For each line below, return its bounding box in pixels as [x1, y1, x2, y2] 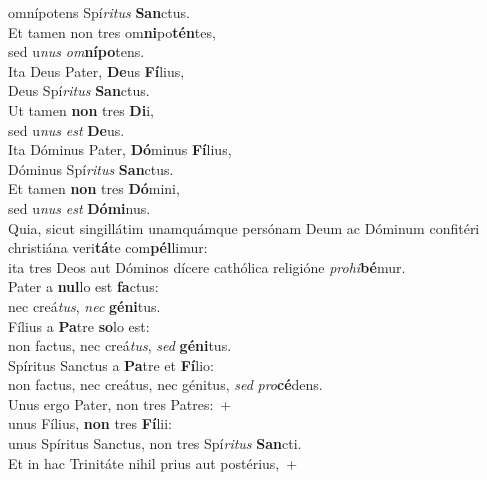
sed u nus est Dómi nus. [8, 197, 151, 218]
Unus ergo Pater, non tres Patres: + [8, 393, 232, 414]
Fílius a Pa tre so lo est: [8, 315, 150, 336]
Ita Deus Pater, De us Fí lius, [8, 60, 185, 81]
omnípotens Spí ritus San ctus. [8, 2, 190, 22]
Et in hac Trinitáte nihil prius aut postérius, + [8, 452, 298, 473]
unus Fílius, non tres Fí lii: [8, 413, 172, 434]
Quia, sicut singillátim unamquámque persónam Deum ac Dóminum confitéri [8, 217, 480, 238]
